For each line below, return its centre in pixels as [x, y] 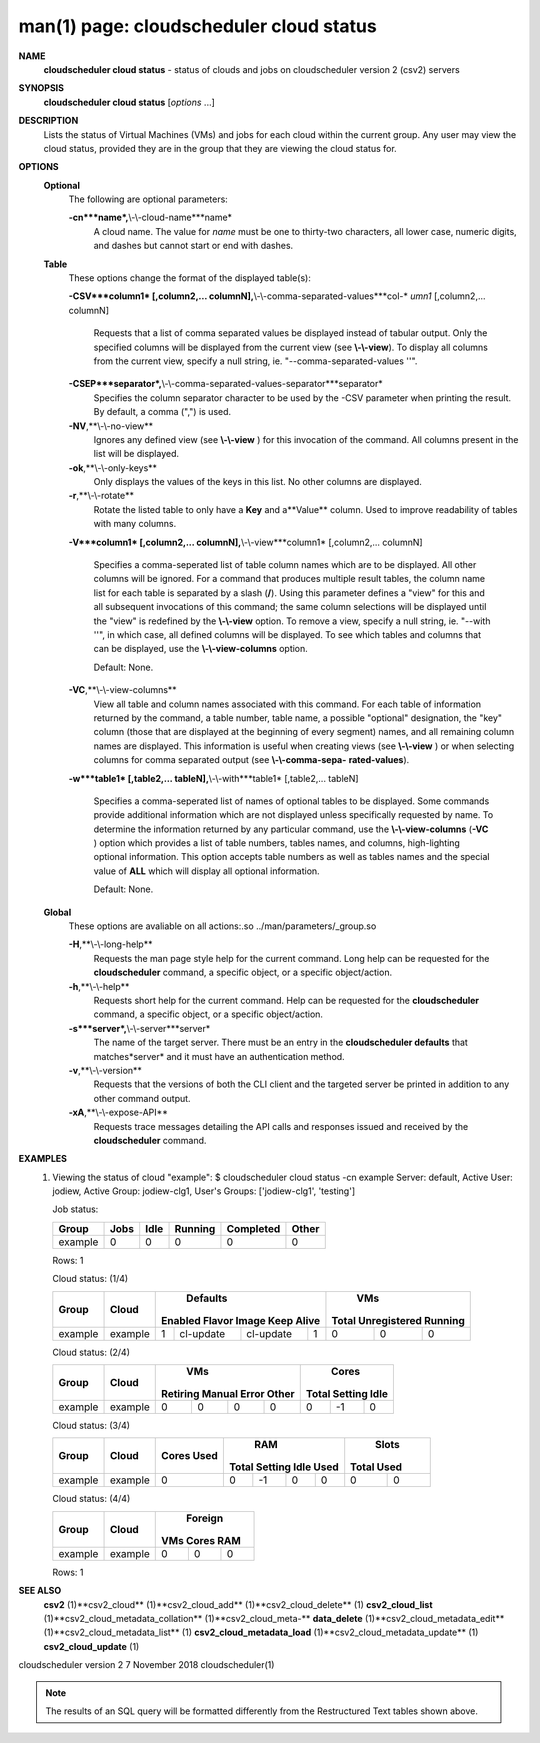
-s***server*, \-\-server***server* [139, 1028]
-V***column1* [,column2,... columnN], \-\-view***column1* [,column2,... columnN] [246, 542]
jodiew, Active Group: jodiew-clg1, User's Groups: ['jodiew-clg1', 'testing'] [203, 1191]
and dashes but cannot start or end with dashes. [193, 246]
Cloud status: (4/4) [91, 1499]
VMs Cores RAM [201, 1540]
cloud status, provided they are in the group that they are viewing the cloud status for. [220, 148]
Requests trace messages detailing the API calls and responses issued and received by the [281, 1126]
